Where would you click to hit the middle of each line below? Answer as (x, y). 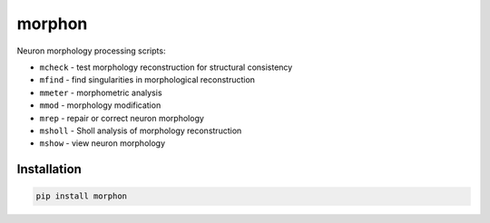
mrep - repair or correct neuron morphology (122, 118)
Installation (49, 169)
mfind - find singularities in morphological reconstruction (147, 80)
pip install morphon (81, 196)
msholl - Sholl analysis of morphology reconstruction (141, 131)
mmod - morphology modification (100, 105)
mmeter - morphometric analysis (101, 92)
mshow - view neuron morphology (103, 143)
